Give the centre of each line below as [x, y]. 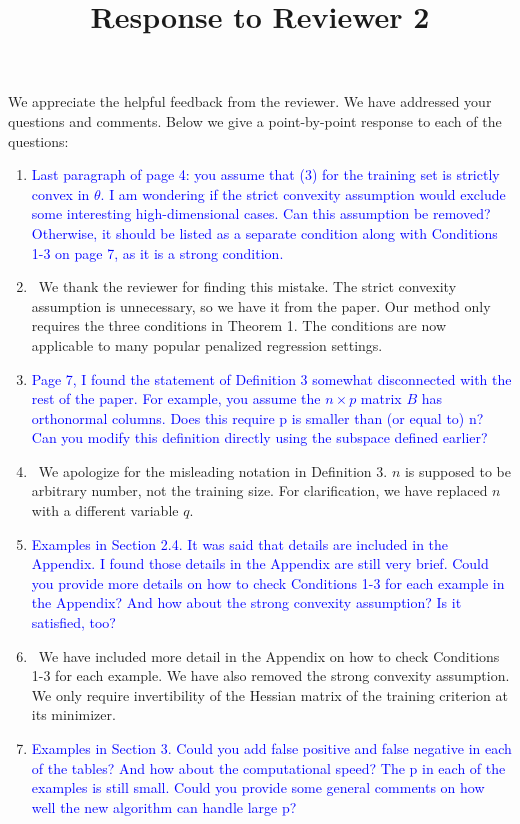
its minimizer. [73, 714]
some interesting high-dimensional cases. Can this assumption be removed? [261, 213]
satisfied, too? [73, 622]
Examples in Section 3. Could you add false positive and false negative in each [271, 748]
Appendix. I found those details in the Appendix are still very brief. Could [260, 563]
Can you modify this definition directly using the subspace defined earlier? [259, 437]
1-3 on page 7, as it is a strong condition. [157, 252]
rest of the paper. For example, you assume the [176, 398]
